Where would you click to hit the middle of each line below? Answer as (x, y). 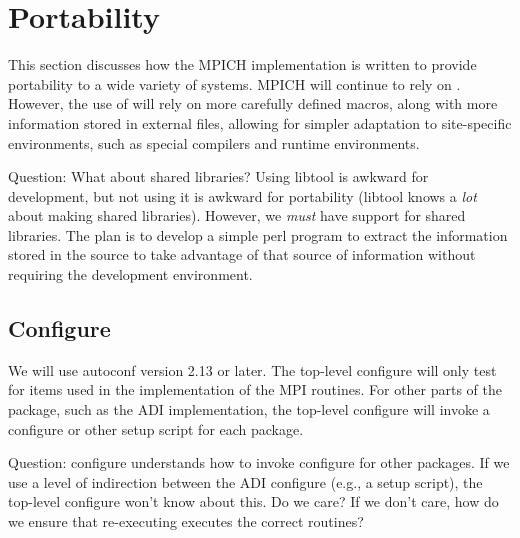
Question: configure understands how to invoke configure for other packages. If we (259, 462)
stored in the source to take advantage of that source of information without (242, 254)
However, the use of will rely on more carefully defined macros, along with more (253, 103)
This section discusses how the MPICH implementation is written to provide (242, 64)
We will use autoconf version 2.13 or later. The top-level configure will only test (252, 369)
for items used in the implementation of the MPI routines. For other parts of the (255, 389)
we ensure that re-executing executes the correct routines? (186, 521)
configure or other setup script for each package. (156, 428)
